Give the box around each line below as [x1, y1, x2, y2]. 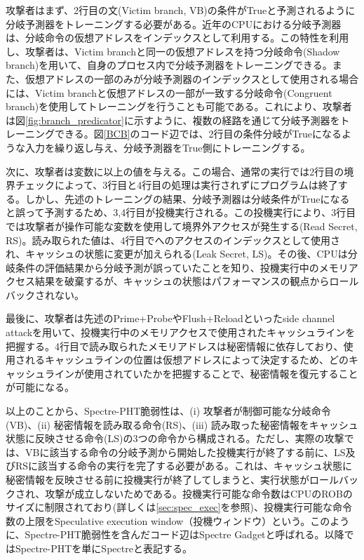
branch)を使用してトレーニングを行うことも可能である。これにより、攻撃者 [6, 99, 352, 114]
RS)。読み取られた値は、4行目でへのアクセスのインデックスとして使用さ [6, 232, 340, 247]
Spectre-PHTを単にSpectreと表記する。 [15, 540, 192, 555]
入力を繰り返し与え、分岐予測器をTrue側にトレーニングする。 [25, 140, 311, 154]
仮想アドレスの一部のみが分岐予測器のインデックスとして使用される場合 [25, 71, 359, 86]
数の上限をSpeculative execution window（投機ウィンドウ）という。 [6, 513, 311, 528]
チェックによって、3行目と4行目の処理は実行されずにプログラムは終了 [15, 178, 338, 192]
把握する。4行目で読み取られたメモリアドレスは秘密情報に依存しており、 [6, 338, 344, 353]
